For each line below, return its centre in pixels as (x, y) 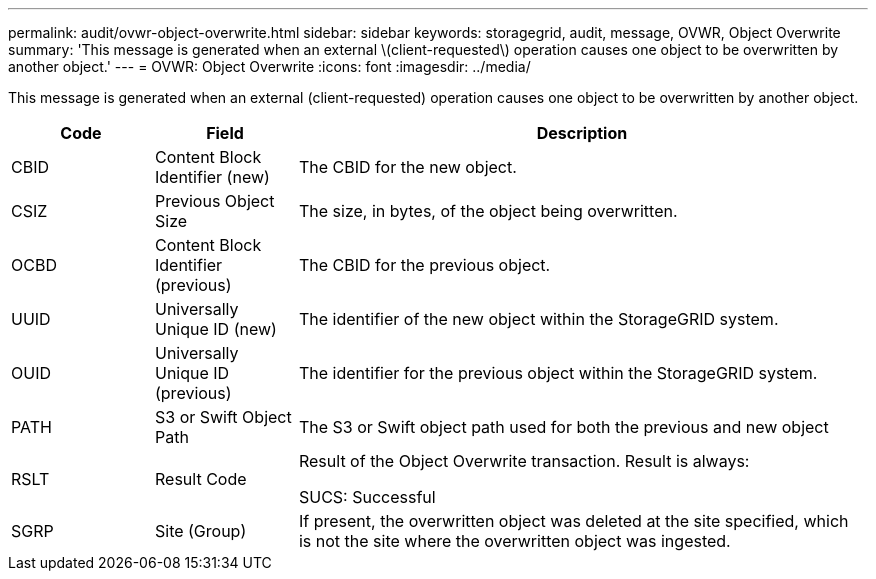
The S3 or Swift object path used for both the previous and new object (563, 427)
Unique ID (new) (215, 329)
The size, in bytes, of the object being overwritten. (488, 211)
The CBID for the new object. (407, 167)
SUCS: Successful (367, 497)
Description (582, 133)
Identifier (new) (212, 177)
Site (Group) (200, 531)
